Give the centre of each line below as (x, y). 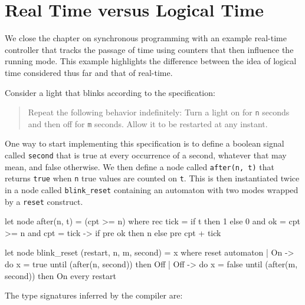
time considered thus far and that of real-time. (89, 72)
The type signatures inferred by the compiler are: (94, 295)
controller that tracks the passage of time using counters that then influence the (149, 49)
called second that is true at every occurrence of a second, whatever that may (146, 155)
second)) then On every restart (60, 275)
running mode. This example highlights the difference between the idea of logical (151, 61)
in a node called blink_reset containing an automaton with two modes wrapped (152, 189)
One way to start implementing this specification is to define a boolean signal (145, 143)
